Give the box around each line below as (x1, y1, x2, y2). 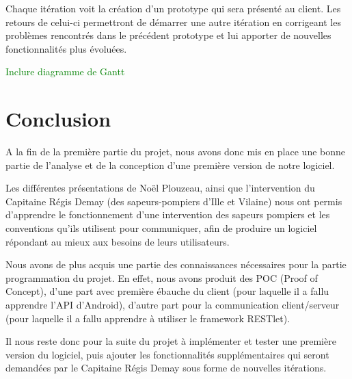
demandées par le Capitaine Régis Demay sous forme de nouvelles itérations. (5, 361, 327, 375)
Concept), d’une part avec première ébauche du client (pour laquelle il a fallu (5, 284, 329, 298)
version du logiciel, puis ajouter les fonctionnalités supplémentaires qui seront (5, 347, 329, 361)
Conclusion (5, 105, 111, 133)
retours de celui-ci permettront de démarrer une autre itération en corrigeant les (5, 14, 341, 29)
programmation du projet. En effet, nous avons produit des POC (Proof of (5, 270, 318, 285)
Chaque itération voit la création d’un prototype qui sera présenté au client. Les (5, 1, 341, 15)
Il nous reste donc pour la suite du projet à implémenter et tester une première (5, 334, 336, 348)
